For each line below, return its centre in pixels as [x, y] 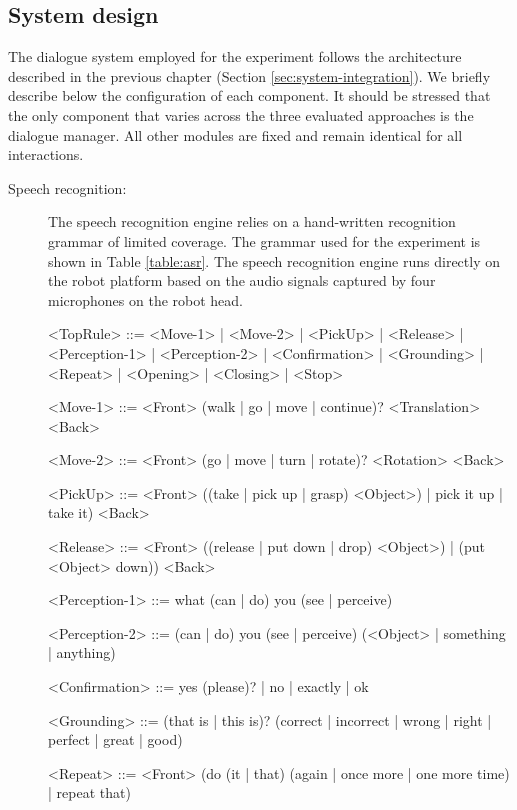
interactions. [46, 154]
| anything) [82, 652]
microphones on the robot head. [146, 299]
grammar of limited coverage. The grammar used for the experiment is [264, 240]
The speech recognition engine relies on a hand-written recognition [252, 221]
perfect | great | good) [115, 739]
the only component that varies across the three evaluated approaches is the [241, 114]
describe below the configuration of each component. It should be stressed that [249, 95]
